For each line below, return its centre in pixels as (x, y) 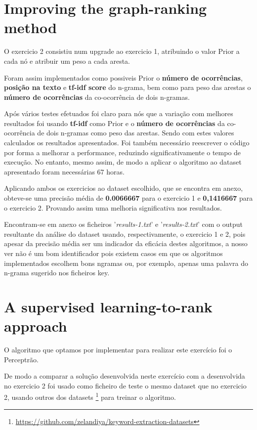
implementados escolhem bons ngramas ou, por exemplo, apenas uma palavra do (126, 263)
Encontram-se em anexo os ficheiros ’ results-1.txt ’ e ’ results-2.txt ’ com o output (123, 224)
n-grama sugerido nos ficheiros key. (57, 273)
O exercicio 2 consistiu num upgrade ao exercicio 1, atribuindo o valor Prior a (122, 51)
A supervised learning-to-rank (108, 306)
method (30, 27)
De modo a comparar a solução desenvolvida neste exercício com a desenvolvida (125, 376)
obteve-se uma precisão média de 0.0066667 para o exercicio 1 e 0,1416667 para (128, 198)
